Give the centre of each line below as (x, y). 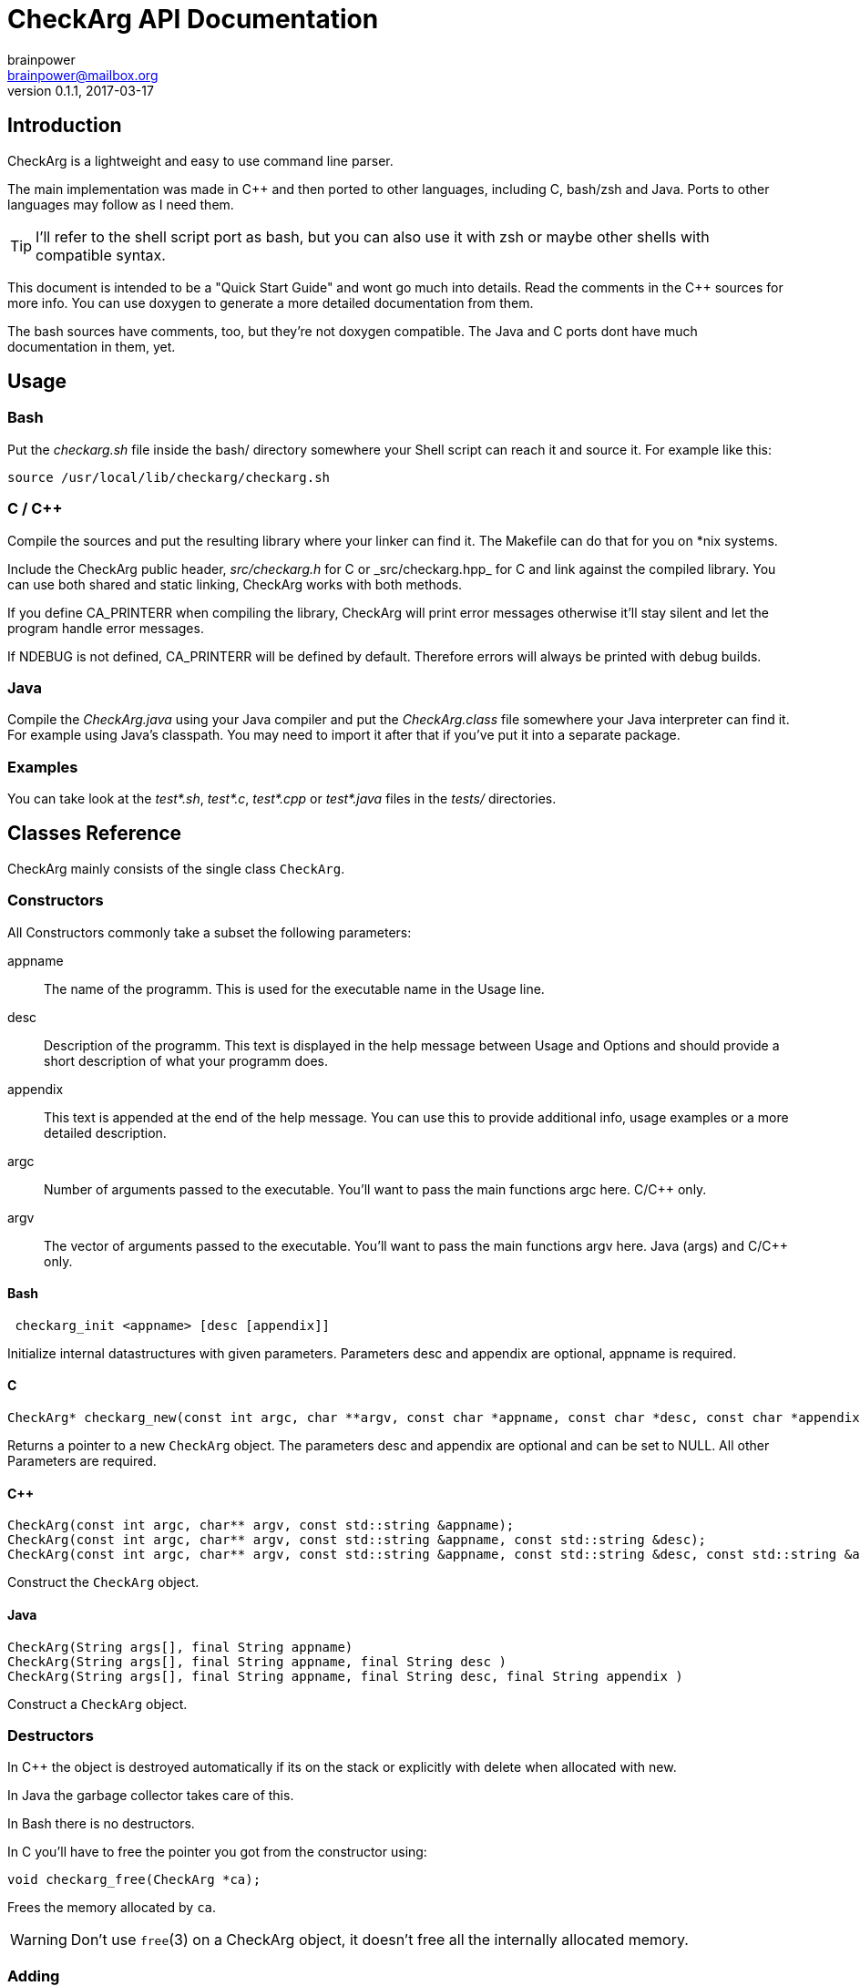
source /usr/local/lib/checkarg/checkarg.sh (169, 477)
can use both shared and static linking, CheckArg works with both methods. (235, 584)
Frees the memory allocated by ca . (112, 1908)
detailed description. (105, 1132)
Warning (39, 1940)
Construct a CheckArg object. (97, 1704)
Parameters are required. (82, 1461)
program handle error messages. (106, 628)
